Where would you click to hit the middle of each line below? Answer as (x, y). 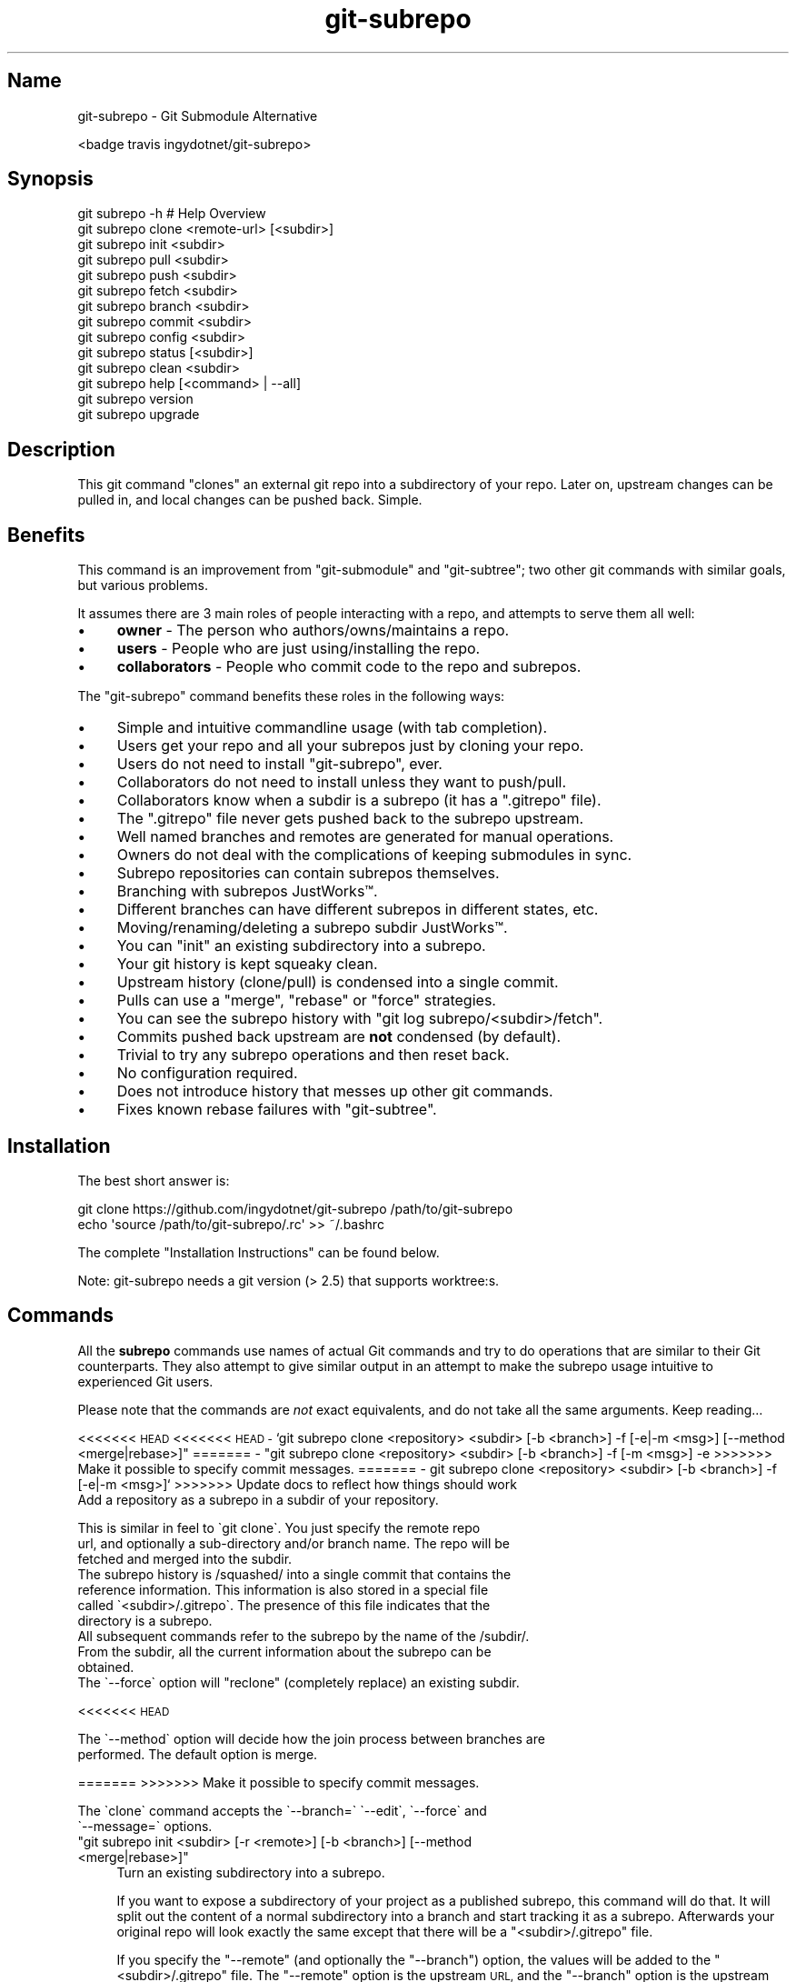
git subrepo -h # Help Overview (172, 214)
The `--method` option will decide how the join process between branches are (311, 1738)
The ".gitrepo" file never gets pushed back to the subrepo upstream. (350, 819)
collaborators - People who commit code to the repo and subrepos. (349, 667)
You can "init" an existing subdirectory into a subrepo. (301, 946)
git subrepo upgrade (139, 415)
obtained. (106, 1667)
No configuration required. (207, 1073)
